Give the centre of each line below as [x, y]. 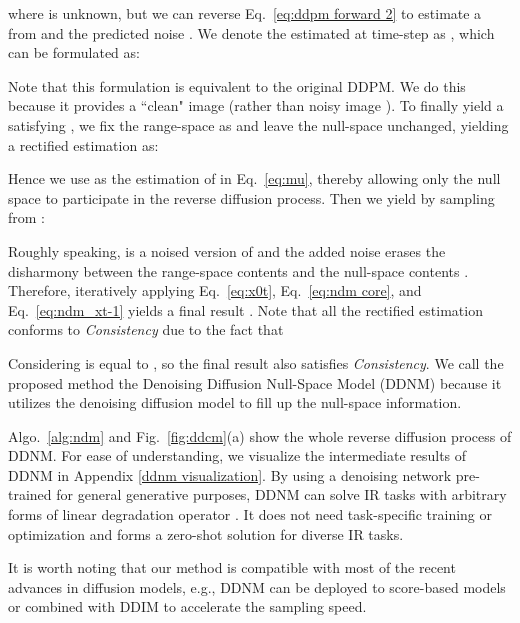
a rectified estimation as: [83, 144]
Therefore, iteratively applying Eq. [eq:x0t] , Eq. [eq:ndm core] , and [215, 290]
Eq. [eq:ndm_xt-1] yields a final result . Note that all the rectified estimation [245, 309]
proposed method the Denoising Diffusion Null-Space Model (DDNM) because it [255, 382]
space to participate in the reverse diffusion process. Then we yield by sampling [251, 197]
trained [30, 494]
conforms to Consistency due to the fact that [146, 329]
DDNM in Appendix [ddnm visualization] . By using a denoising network [230, 474]
